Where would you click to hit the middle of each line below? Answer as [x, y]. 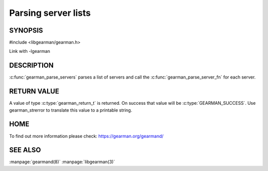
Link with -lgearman [30, 51]
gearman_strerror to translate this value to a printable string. [71, 110]
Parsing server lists [50, 13]
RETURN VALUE [34, 91]
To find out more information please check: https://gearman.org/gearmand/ [86, 136]
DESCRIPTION [32, 65]
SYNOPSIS [26, 30]
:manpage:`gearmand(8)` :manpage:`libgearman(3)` [62, 162]
